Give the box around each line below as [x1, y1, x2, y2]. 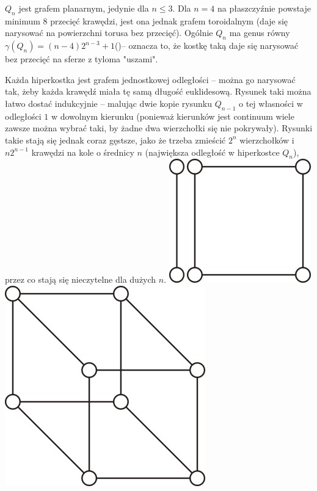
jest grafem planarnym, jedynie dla [18, 2, 149, 14]
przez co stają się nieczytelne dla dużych [5, 273, 156, 286]
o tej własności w [239, 96, 303, 109]
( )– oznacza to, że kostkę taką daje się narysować [114, 39, 299, 52]
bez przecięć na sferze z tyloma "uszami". [5, 53, 158, 65]
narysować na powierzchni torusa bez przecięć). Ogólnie [5, 26, 213, 39]
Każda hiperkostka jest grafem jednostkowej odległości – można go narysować [5, 73, 296, 85]
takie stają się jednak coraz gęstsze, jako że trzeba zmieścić [5, 133, 226, 146]
